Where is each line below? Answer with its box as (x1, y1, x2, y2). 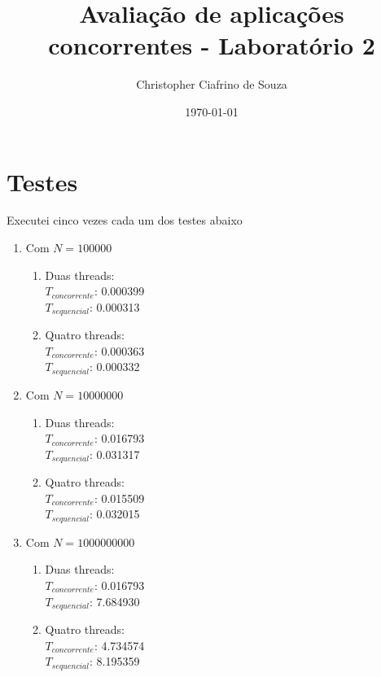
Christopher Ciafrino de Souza (136, 76, 287, 93)
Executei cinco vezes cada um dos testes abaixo (7, 212, 243, 229)
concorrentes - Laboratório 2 (48, 28, 375, 62)
